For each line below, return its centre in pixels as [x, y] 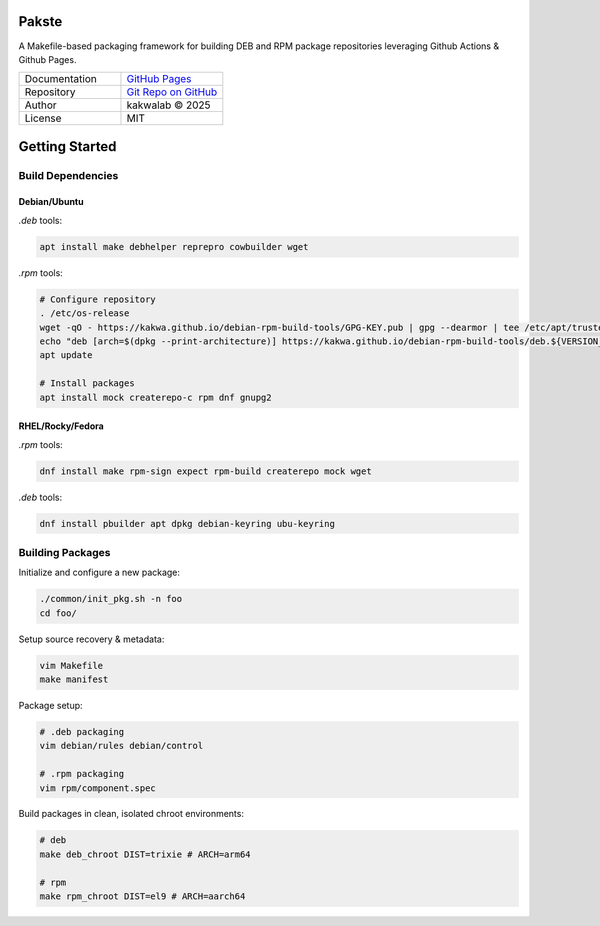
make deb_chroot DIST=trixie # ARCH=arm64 [145, 854]
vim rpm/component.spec [98, 788]
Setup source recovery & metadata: [91, 639]
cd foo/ [58, 613]
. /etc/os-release [84, 313]
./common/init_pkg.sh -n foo [111, 599]
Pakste [40, 21]
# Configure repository [98, 299]
